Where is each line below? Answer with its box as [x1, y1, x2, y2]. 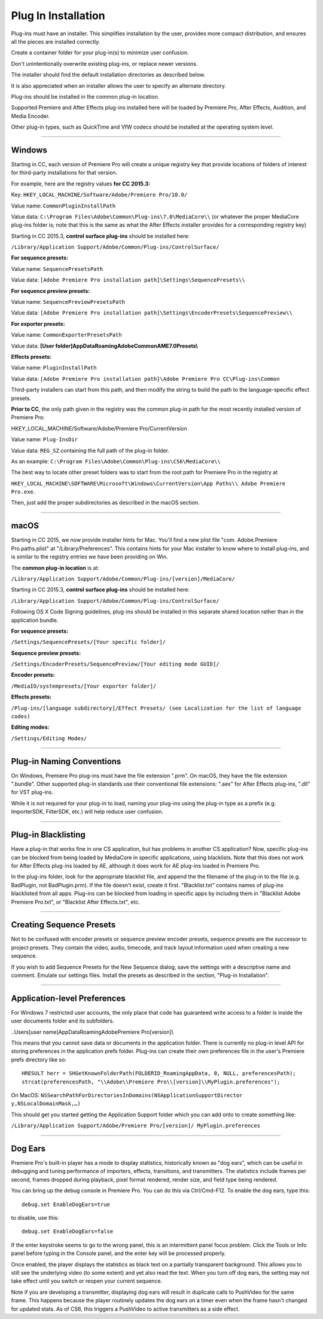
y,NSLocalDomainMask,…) [11, 1100, 81, 1107]
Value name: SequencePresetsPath [11, 265, 103, 272]
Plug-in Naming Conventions [11, 756, 121, 767]
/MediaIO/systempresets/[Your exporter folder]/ [11, 682, 157, 689]
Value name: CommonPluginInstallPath [11, 202, 116, 209]
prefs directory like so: [11, 1056, 67, 1063]
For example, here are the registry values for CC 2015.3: [11, 180, 151, 187]
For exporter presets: [11, 320, 65, 327]
